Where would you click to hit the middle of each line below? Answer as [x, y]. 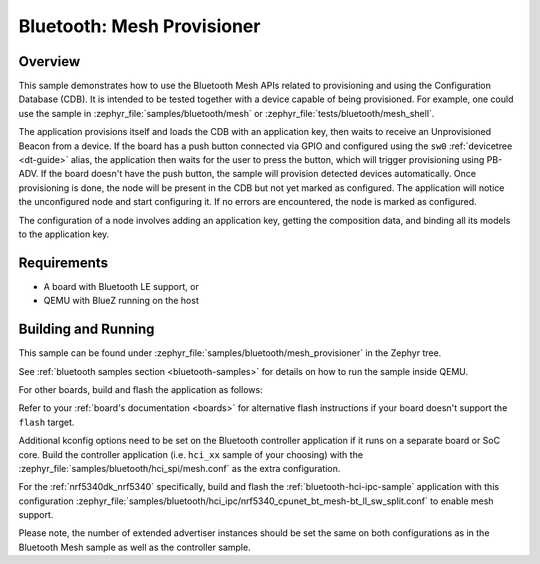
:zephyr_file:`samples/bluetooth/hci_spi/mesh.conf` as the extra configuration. [179, 468]
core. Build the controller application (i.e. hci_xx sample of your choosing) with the [191, 454]
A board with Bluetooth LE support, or [121, 286]
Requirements [63, 262]
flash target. [46, 422]
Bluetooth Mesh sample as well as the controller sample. [134, 547]
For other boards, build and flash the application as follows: [141, 389]
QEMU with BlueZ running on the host [121, 301]
